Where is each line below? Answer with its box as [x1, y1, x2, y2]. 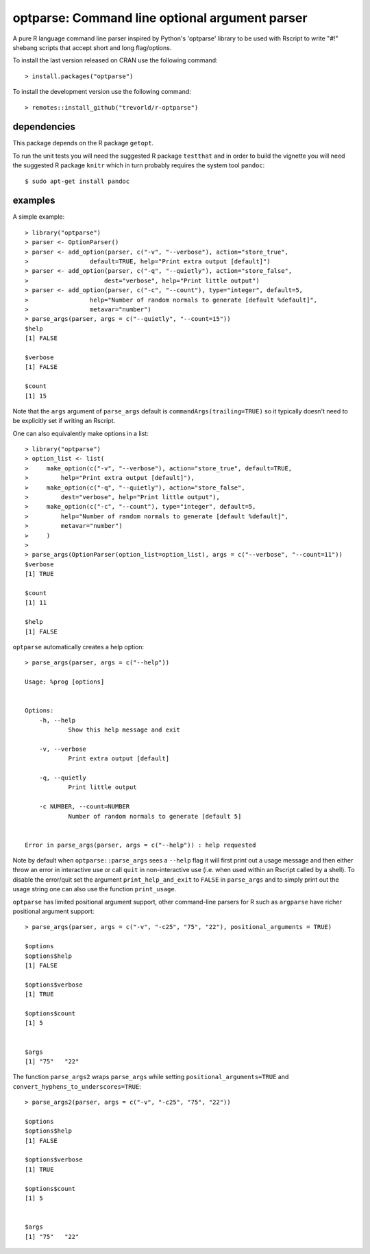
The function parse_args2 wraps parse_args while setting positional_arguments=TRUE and [12, 1073, 289, 1081]
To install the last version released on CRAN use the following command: [12, 56, 218, 64]
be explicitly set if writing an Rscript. [12, 417, 116, 425]
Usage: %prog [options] [25, 678, 105, 686]
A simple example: [12, 213, 65, 221]
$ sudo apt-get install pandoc [25, 177, 130, 185]
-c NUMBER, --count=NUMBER [38, 803, 130, 810]
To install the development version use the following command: [12, 88, 191, 96]
